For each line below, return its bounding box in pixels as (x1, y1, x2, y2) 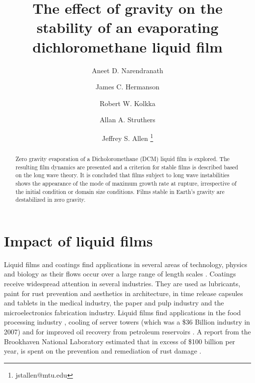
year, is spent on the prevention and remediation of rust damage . (4, 346, 202, 356)
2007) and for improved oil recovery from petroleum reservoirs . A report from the (4, 326, 251, 336)
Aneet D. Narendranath (92, 65, 163, 75)
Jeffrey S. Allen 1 (102, 131, 153, 143)
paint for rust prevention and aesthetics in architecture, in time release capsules (4, 288, 243, 298)
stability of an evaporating (36, 17, 219, 37)
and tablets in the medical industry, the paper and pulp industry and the (4, 298, 224, 308)
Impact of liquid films (4, 230, 153, 250)
